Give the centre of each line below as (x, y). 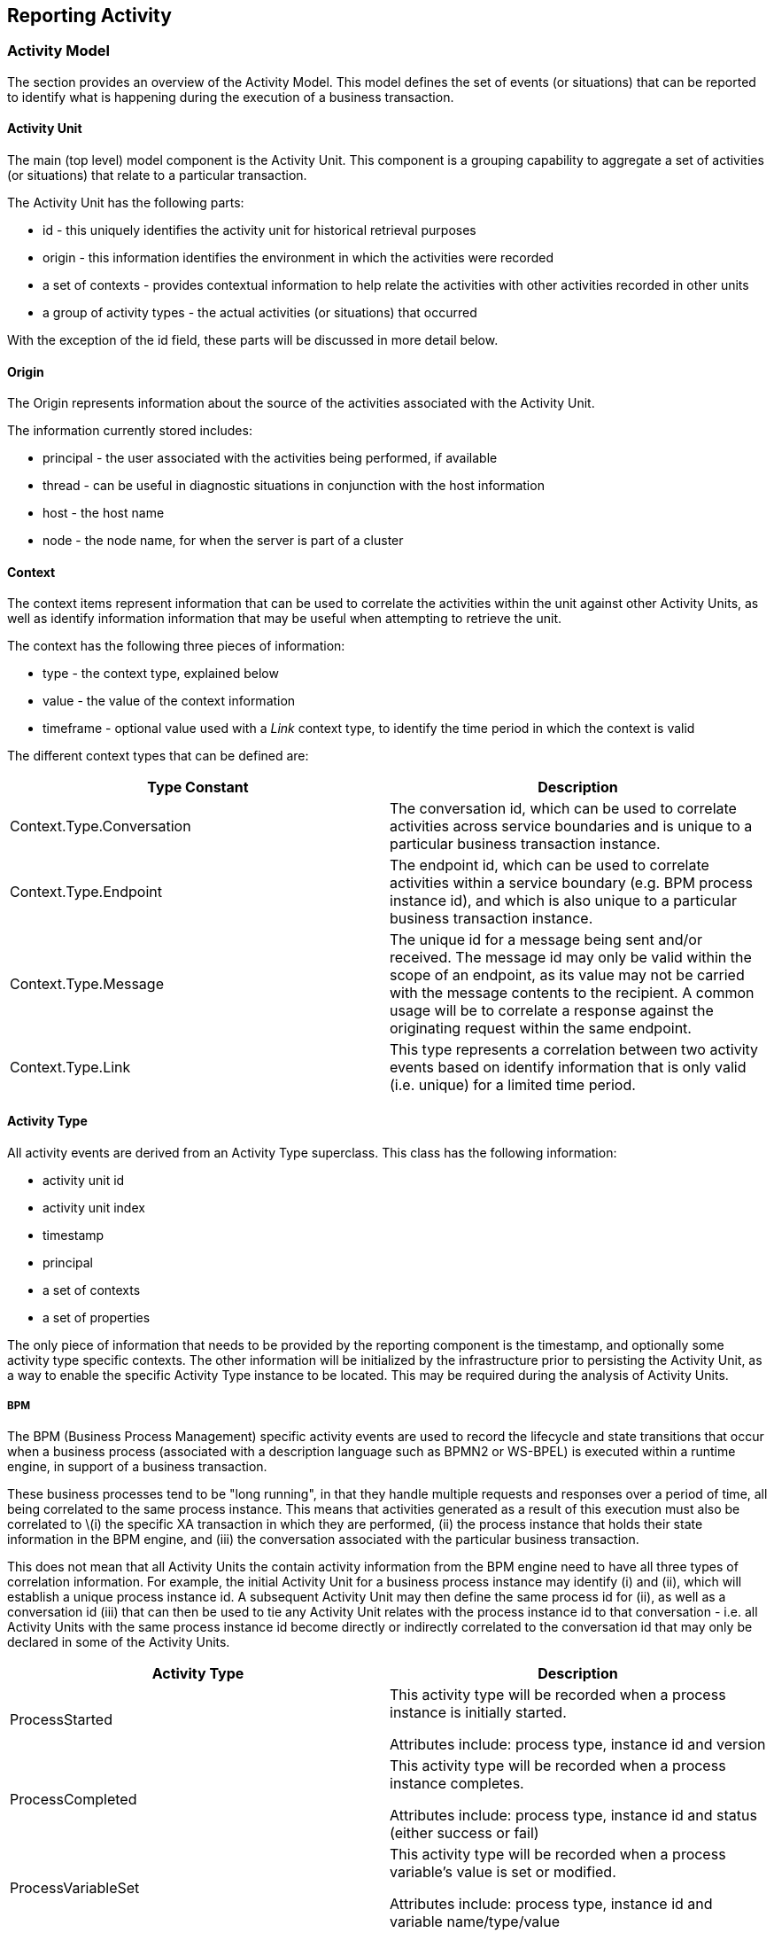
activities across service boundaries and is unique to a (571, 826)
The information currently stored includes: (130, 431)
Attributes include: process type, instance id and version (578, 1745)
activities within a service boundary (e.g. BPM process (571, 883)
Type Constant (198, 787)
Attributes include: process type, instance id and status (573, 1816)
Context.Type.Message (87, 984)
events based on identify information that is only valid (568, 1068)
